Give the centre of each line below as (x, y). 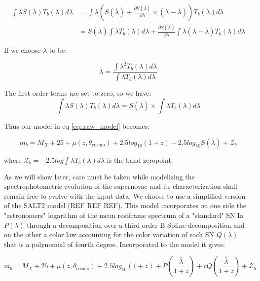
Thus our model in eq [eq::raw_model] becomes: (77, 125)
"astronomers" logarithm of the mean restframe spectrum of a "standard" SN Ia (124, 215)
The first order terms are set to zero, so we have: (78, 93)
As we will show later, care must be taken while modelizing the (99, 176)
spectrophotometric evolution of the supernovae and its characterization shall (121, 186)
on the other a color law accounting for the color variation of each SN (109, 234)
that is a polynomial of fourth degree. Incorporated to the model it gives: (114, 244)
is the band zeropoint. (140, 159)
